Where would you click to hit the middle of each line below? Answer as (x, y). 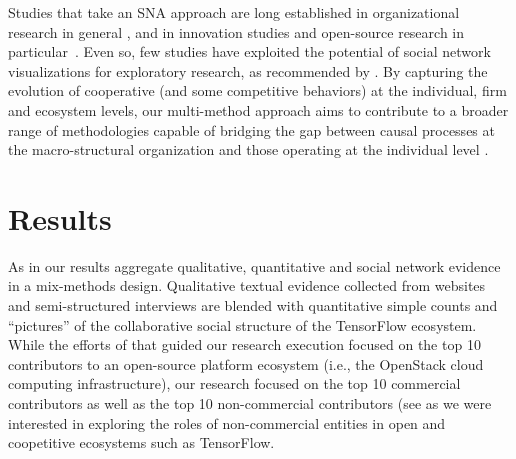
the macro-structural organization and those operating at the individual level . (248, 149)
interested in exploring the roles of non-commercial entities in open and (227, 422)
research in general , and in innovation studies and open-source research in (236, 31)
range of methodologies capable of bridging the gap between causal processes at (251, 129)
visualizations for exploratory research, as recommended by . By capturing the (248, 70)
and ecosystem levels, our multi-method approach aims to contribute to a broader (258, 109)
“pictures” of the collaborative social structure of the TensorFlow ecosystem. (242, 324)
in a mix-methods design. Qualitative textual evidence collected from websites (247, 285)
